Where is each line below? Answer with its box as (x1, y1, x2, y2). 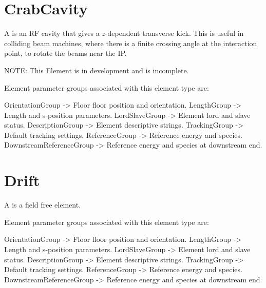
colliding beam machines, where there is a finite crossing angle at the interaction (4, 37, 257, 48)
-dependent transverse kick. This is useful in (105, 28, 244, 38)
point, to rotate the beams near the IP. (4, 48, 127, 58)
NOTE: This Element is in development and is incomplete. (4, 65, 189, 75)
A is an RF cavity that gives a (4, 28, 100, 38)
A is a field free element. (4, 199, 81, 210)
